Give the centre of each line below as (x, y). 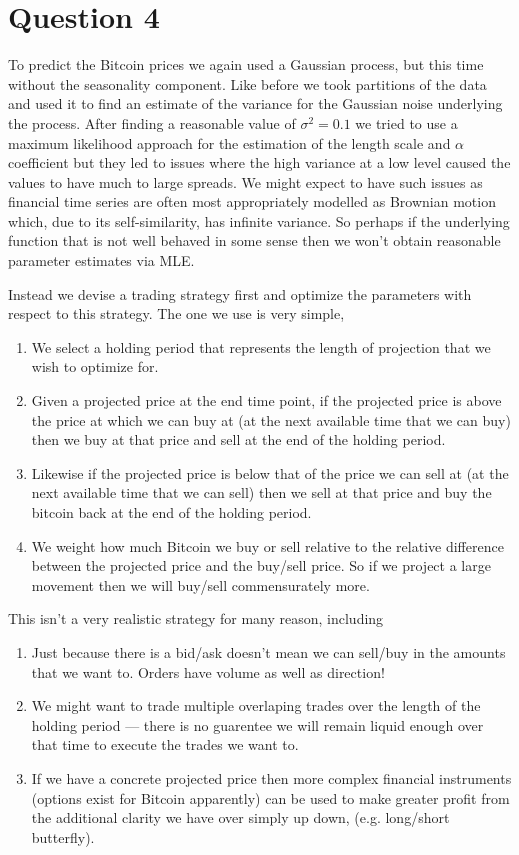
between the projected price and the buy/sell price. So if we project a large (261, 565)
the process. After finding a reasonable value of (152, 122)
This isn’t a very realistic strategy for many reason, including (196, 618)
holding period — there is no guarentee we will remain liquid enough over (257, 724)
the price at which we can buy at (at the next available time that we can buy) (271, 419)
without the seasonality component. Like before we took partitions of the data (247, 83)
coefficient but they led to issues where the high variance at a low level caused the (259, 162)
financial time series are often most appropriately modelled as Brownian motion (252, 201)
